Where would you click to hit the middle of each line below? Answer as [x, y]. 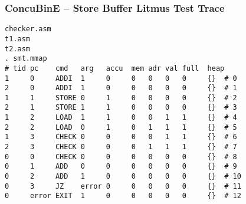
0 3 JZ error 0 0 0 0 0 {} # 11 [123, 186]
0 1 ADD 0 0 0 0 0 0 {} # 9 [121, 167]
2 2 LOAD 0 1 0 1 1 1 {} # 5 [121, 127]
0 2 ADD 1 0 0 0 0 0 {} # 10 [123, 177]
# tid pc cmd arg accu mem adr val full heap [115, 68]
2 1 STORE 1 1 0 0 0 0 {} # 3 [121, 108]
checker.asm [28, 29]
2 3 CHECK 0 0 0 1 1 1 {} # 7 [121, 147]
